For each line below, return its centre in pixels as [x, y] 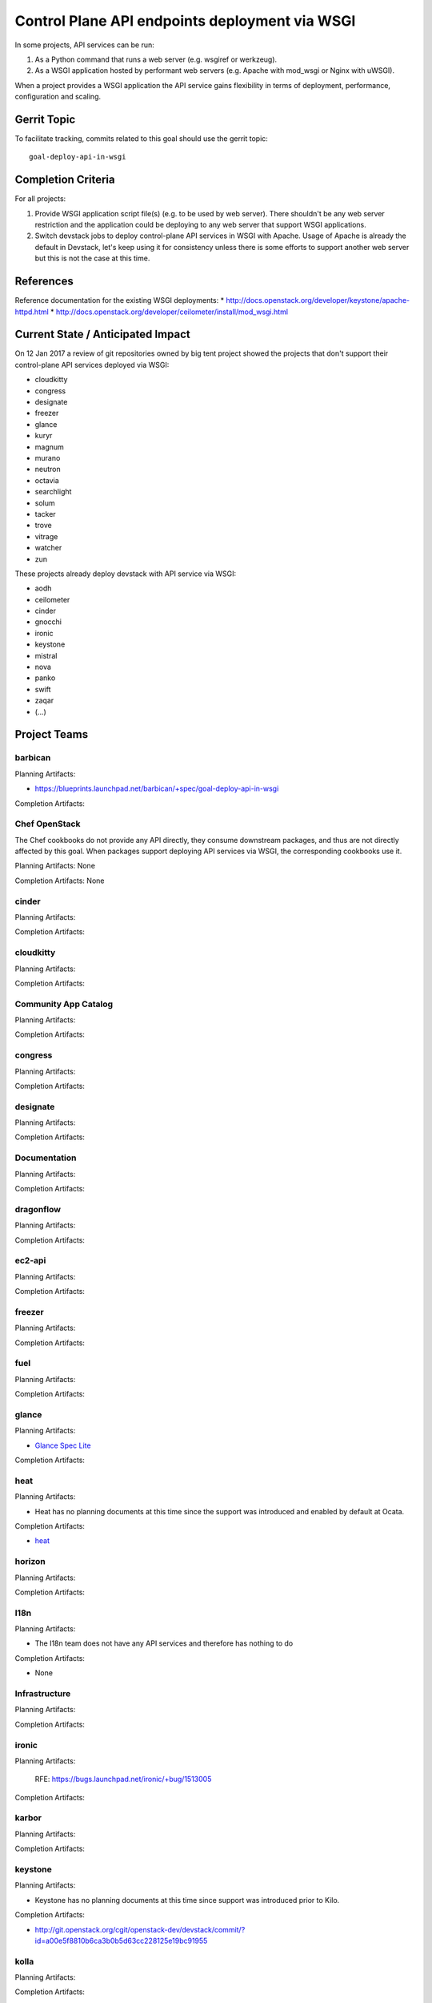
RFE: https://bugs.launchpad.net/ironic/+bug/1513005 [123, 1779]
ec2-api [30, 1260]
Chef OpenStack [48, 824]
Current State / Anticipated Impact [103, 335]
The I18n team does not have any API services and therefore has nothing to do [164, 1643]
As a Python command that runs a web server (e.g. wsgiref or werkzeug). [156, 59]
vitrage [46, 536]
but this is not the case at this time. [92, 258]
